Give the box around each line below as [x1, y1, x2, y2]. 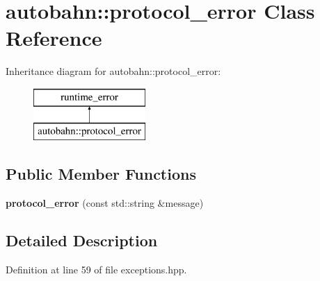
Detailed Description [6, 230, 158, 251]
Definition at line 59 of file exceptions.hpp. [6, 262, 187, 277]
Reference [6, 24, 102, 52]
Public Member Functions [6, 163, 196, 185]
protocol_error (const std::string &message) [6, 196, 204, 210]
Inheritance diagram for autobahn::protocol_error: [6, 64, 221, 78]
